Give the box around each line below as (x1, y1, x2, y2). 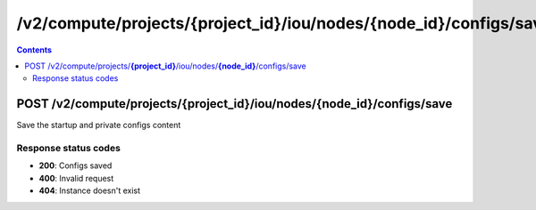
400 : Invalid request (38, 173, 114, 183)
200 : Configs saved (38, 160, 113, 171)
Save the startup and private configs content (16, 120, 181, 131)
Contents (16, 44, 53, 55)
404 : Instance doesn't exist (38, 185, 141, 196)
